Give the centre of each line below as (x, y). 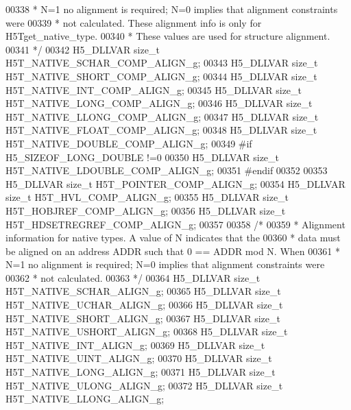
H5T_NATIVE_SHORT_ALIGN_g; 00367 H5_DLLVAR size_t (143, 318)
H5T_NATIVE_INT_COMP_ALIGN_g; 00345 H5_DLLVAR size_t (154, 89)
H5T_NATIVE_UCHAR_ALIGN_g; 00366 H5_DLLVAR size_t (144, 305)
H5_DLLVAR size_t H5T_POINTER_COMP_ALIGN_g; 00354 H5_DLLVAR (175, 183)
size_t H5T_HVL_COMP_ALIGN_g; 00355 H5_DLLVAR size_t (147, 197)
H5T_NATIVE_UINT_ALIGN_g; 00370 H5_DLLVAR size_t (139, 358)
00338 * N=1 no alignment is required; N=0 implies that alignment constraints (172, 9)
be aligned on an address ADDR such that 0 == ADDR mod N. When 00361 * (173, 251)
